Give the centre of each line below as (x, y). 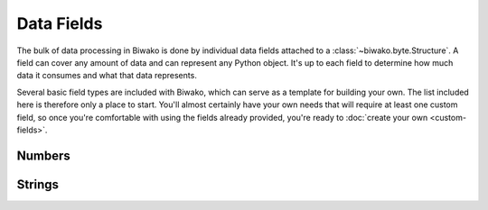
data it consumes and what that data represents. (107, 76)
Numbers (44, 155)
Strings (38, 184)
